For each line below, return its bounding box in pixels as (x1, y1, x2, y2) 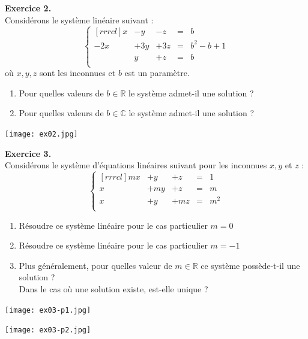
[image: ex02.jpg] (5, 130, 78, 139)
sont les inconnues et (39, 66, 116, 79)
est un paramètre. (124, 66, 190, 79)
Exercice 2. (5, 2, 52, 14)
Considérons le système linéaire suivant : (5, 13, 154, 26)
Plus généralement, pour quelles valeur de (19, 259, 172, 271)
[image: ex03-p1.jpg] (5, 305, 91, 314)
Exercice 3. (5, 147, 52, 159)
